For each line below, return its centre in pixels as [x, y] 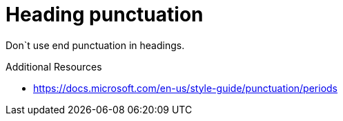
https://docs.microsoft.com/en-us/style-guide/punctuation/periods [185, 88]
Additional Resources [54, 66]
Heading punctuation [105, 15]
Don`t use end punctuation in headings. [95, 45]
